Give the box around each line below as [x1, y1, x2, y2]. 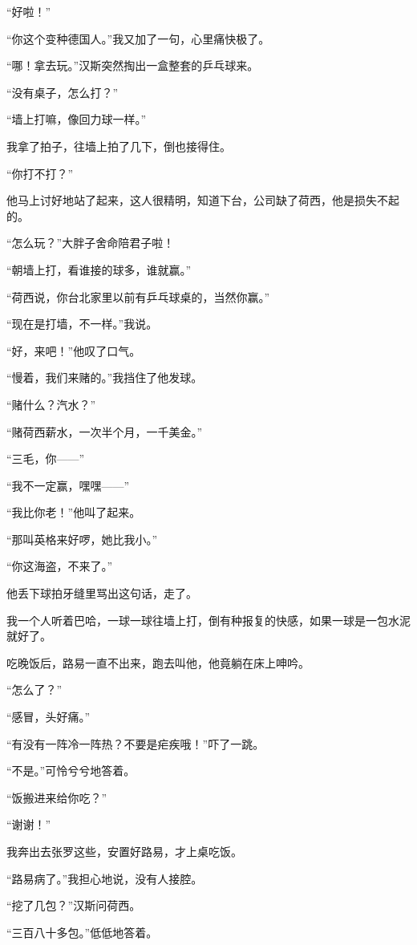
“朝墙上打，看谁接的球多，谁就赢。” [6, 261, 192, 278]
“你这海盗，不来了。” [6, 558, 113, 574]
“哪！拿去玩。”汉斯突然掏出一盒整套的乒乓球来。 [6, 57, 259, 74]
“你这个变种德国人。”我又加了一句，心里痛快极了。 [6, 30, 270, 47]
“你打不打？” [6, 164, 74, 181]
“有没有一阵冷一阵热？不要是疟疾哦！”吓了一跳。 [6, 735, 265, 752]
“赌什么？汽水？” [6, 395, 96, 412]
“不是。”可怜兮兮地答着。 [6, 762, 136, 779]
